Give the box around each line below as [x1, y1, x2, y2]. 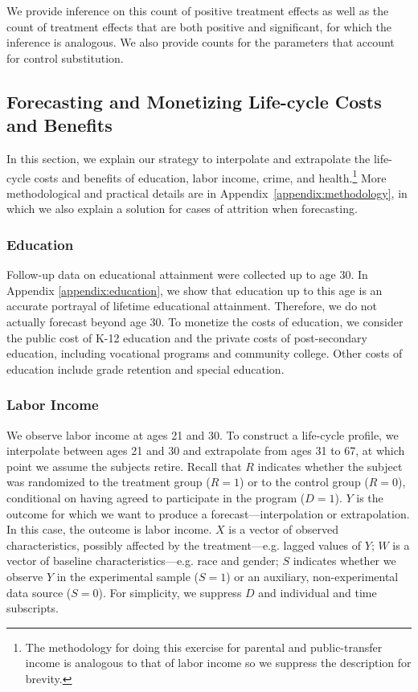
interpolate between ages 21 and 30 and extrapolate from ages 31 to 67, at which [6, 442, 405, 459]
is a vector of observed [228, 521, 338, 538]
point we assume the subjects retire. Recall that [6, 457, 242, 474]
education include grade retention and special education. [6, 360, 285, 377]
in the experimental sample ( [56, 567, 199, 584]
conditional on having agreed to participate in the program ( [6, 489, 305, 506]
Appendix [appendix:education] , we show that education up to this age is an [6, 281, 383, 298]
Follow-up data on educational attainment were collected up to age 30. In [6, 266, 368, 283]
